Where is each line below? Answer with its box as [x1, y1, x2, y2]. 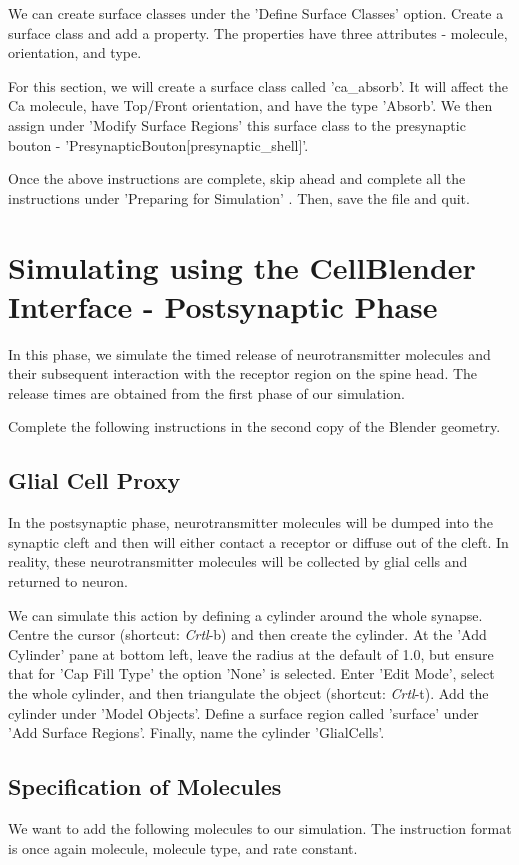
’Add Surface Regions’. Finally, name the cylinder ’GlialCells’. [8, 722, 385, 743]
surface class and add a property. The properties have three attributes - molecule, [8, 22, 508, 43]
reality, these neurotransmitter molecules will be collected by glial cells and [8, 551, 468, 572]
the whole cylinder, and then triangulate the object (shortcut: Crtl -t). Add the [8, 682, 489, 703]
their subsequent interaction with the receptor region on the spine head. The [8, 363, 478, 384]
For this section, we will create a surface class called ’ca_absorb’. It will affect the [8, 75, 509, 96]
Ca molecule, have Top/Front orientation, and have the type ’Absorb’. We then [8, 95, 493, 116]
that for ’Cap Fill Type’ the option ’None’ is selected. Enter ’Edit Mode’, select [8, 663, 495, 684]
